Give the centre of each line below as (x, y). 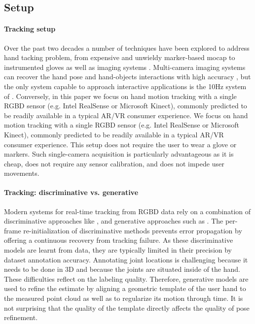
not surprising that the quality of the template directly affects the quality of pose (127, 308)
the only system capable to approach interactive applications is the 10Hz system (125, 86)
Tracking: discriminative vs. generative (71, 192)
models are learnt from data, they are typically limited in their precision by (118, 250)
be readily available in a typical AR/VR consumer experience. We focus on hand (126, 115)
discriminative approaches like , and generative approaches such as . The (114, 221)
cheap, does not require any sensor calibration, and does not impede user (114, 163)
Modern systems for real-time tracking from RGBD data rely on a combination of (127, 211)
